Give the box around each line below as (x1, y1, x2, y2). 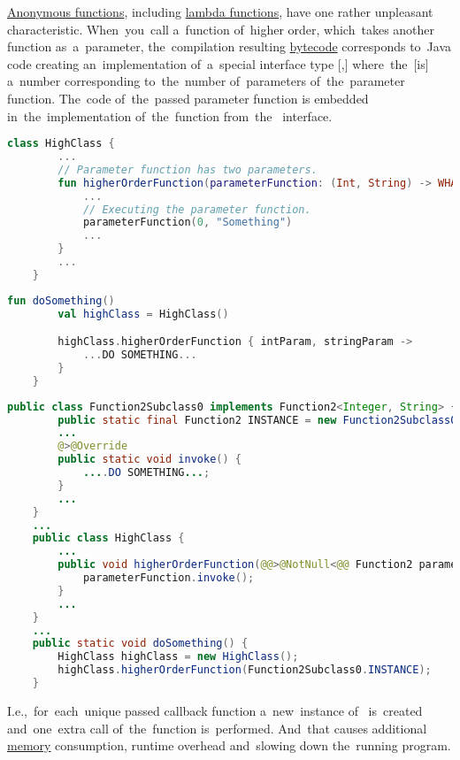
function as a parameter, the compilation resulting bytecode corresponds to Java (7, 37, 452, 56)
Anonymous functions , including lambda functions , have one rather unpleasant (7, 3, 433, 20)
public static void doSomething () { (32, 637, 249, 650)
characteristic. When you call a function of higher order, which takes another (7, 19, 435, 38)
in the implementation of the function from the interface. (7, 106, 333, 125)
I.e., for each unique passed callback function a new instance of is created (7, 701, 423, 719)
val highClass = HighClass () (57, 307, 229, 320)
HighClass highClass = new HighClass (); (57, 650, 299, 664)
